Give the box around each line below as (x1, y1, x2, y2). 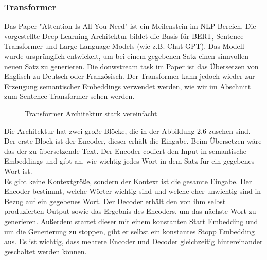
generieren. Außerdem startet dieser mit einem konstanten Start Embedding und (4, 215, 258, 226)
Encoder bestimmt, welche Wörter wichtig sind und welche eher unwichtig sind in (4, 186, 261, 196)
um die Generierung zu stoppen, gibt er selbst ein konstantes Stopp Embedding (4, 226, 255, 236)
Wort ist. (4, 165, 32, 176)
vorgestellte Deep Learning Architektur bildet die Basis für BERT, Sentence (4, 30, 244, 41)
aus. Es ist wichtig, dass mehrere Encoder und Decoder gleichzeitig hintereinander (4, 236, 263, 247)
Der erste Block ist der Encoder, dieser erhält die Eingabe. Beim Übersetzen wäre (4, 135, 262, 146)
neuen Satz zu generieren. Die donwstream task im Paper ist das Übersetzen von (4, 61, 259, 71)
